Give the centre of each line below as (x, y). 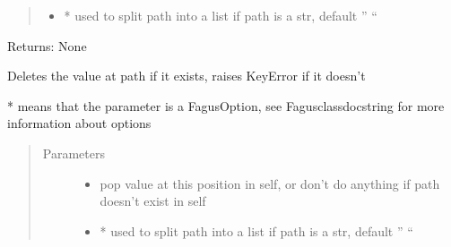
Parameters (74, 153)
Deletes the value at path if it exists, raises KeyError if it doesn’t (186, 76)
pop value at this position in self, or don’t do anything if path (270, 183)
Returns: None (47, 45)
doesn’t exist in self (153, 201)
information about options (79, 123)
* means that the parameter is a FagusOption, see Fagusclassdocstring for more (226, 105)
